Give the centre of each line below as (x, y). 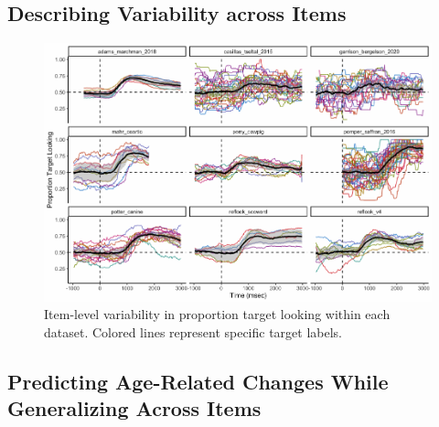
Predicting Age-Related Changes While (198, 382)
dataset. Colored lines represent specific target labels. (193, 332)
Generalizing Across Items (134, 408)
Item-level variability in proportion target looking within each (217, 314)
